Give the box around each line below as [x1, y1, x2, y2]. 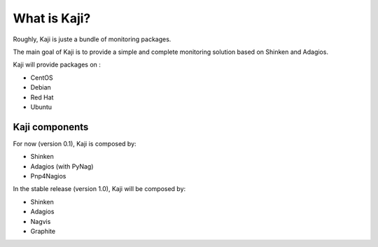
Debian [30, 83, 52, 92]
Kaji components [13, 121, 89, 133]
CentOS [30, 73, 53, 82]
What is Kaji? [13, 10, 91, 26]
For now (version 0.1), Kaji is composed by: [13, 139, 136, 148]
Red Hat [30, 93, 54, 101]
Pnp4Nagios [30, 171, 66, 180]
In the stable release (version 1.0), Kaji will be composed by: [13, 185, 186, 193]
